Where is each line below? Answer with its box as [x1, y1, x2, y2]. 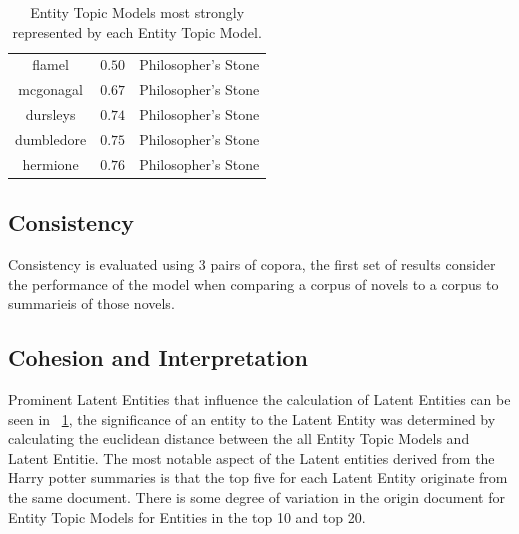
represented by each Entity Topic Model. [12, 21, 262, 42]
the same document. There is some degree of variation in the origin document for [8, 487, 505, 508]
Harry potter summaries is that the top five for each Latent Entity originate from [8, 467, 508, 488]
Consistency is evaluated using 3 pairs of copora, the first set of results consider [8, 254, 496, 275]
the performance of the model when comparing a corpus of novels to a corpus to [8, 273, 499, 294]
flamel [32, 54, 69, 75]
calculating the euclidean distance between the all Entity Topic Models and [8, 428, 470, 449]
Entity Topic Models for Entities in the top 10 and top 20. [8, 506, 366, 527]
